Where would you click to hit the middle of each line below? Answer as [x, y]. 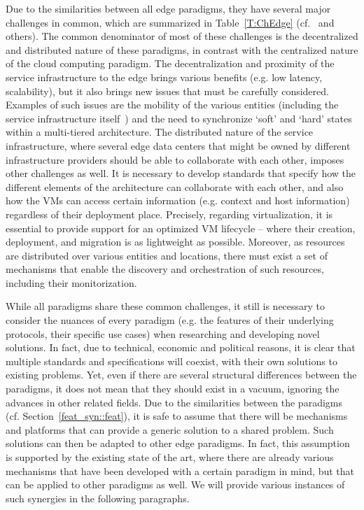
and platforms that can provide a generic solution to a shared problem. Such [170, 429]
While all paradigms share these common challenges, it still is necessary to [166, 306]
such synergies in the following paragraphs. [98, 498]
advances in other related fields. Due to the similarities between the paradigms [174, 402]
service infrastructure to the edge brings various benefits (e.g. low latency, [164, 77]
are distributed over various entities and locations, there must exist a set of [167, 255]
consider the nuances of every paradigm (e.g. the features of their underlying [170, 320]
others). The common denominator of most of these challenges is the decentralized [182, 36]
